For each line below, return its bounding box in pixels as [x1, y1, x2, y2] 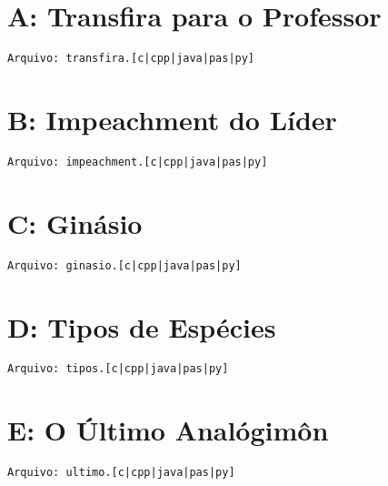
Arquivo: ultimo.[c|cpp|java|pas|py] [7, 466, 235, 480]
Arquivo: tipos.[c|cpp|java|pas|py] [7, 362, 229, 376]
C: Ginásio [7, 204, 143, 241]
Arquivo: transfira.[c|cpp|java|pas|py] [7, 52, 255, 66]
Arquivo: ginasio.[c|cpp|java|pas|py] [7, 258, 242, 272]
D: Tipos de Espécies [7, 308, 276, 345]
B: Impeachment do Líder [7, 100, 337, 137]
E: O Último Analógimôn [7, 411, 329, 449]
